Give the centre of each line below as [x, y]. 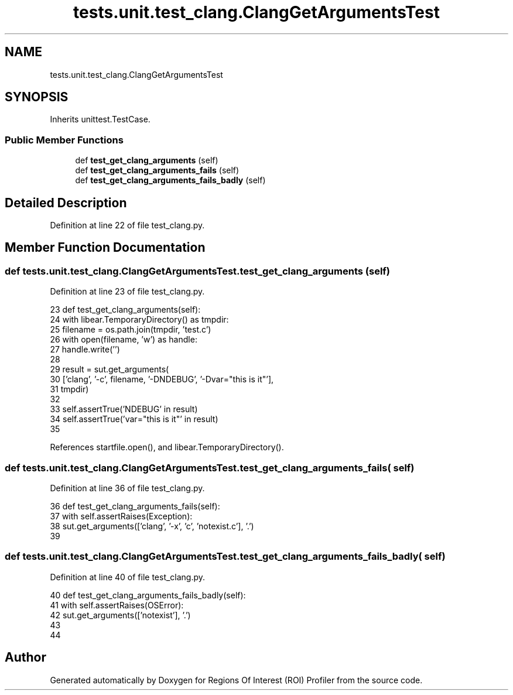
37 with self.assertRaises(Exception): [121, 516]
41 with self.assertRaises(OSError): [117, 605]
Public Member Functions [64, 140]
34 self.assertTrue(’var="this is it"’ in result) [134, 419]
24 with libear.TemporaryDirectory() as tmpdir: [139, 320]
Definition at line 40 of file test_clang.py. [128, 577]
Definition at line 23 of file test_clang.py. [127, 292]
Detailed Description [66, 203]
